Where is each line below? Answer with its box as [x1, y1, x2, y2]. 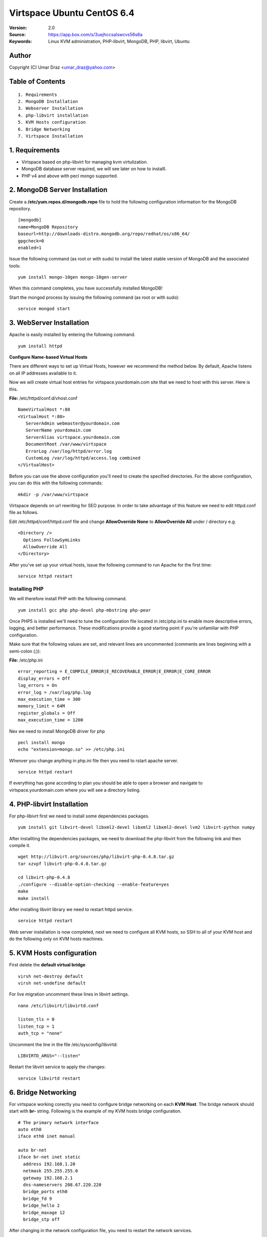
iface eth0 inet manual [18, 1134, 76, 1139]
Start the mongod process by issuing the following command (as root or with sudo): [9, 294, 180, 300]
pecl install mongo [18, 740, 65, 745]
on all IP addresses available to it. [9, 370, 78, 376]
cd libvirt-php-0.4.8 [18, 875, 70, 880]
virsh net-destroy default [18, 973, 84, 979]
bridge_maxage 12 [23, 1210, 65, 1215]
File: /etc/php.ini [9, 657, 43, 663]
